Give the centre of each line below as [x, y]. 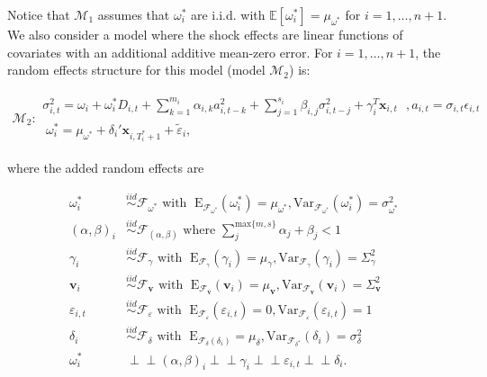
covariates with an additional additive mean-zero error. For [170, 52]
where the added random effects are [106, 168]
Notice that [39, 14]
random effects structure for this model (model [136, 70]
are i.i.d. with [228, 14]
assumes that [134, 14]
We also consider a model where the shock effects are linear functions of [205, 34]
